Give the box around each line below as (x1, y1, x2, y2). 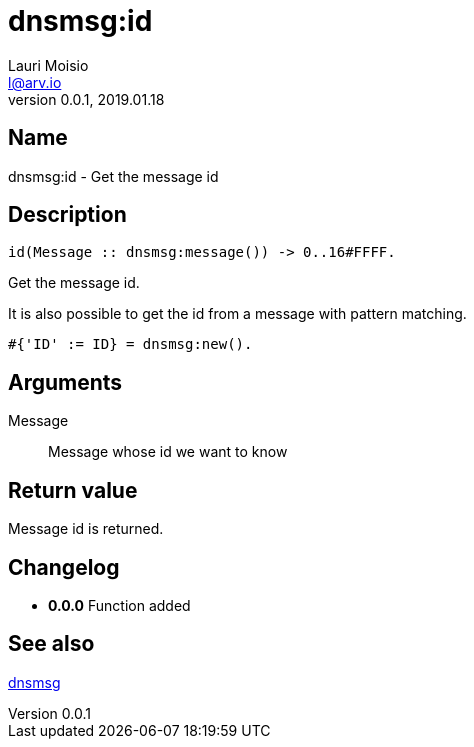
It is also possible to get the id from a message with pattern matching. (8, 305, 467, 323)
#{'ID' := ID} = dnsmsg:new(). (8, 336, 253, 353)
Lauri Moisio (8, 56, 89, 74)
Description (8, 202, 127, 228)
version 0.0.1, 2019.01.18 (8, 90, 165, 108)
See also (8, 631, 95, 657)
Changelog (8, 554, 120, 580)
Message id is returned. (8, 520, 164, 538)
